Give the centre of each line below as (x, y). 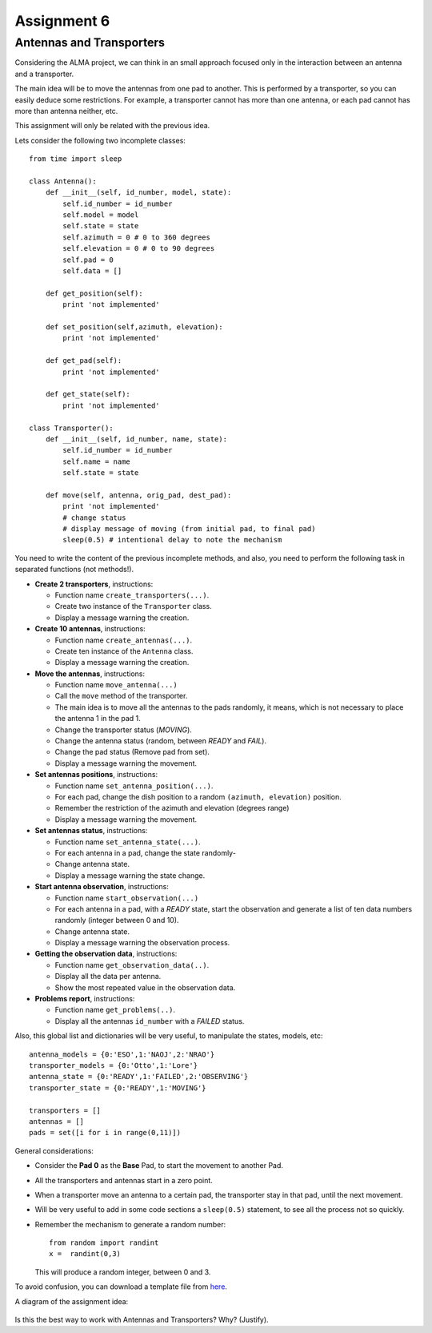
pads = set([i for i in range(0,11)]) (105, 1133)
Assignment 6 (62, 21)
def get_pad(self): (84, 361)
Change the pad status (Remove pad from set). (132, 752)
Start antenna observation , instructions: (102, 887)
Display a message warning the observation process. (142, 943)
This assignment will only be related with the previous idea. (112, 126)
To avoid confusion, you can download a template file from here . (121, 1287)
